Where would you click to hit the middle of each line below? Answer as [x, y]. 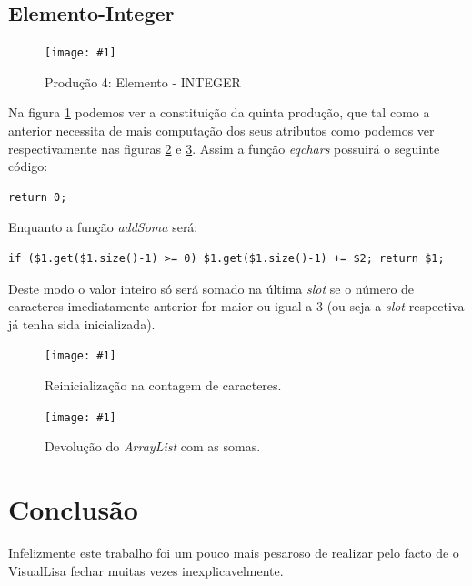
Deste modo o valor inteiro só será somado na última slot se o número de [211, 288]
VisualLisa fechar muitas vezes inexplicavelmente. [146, 570]
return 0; [38, 197]
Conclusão [73, 509]
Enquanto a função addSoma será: [103, 227]
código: [28, 166]
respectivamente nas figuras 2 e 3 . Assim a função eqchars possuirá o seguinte [224, 148]
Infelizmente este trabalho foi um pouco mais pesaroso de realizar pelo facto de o [234, 553]
